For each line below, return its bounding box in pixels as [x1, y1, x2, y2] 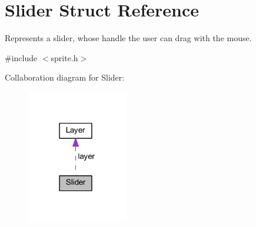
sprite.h [51, 51, 78, 64]
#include [5, 51, 38, 64]
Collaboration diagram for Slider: [5, 71, 125, 84]
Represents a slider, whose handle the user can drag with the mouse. [5, 32, 252, 44]
